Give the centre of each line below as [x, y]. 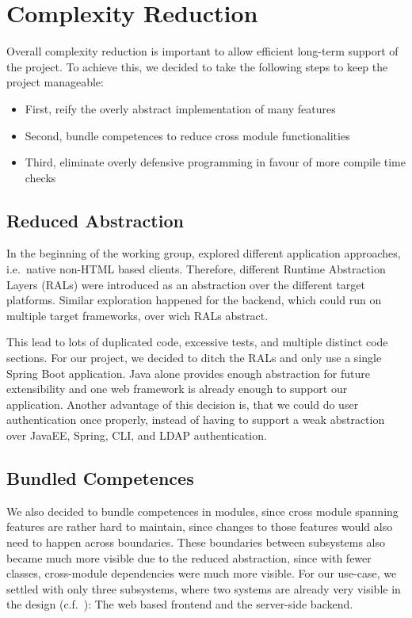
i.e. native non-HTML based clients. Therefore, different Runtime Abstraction [196, 269]
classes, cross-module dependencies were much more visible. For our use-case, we [202, 573]
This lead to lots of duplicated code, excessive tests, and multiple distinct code [197, 342]
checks [40, 177]
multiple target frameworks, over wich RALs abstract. [137, 315]
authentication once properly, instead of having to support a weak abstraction [196, 420]
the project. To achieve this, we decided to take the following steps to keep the [197, 66]
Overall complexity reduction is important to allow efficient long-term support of [202, 51]
